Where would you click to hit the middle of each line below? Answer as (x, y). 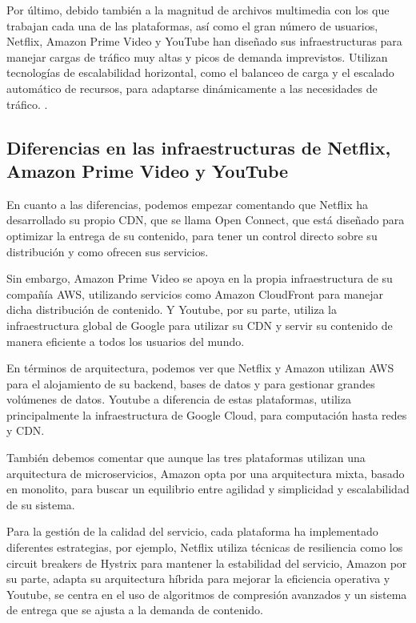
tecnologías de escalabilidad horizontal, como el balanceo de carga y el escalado (200, 72)
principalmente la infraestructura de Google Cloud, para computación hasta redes (207, 414)
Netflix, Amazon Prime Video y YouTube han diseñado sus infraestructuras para (204, 41)
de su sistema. (41, 504)
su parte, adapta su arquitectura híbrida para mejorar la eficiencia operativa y (198, 579)
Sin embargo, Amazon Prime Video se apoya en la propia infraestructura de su (200, 278)
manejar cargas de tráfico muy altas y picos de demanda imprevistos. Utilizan (197, 56)
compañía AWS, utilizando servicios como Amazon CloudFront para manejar (195, 293)
